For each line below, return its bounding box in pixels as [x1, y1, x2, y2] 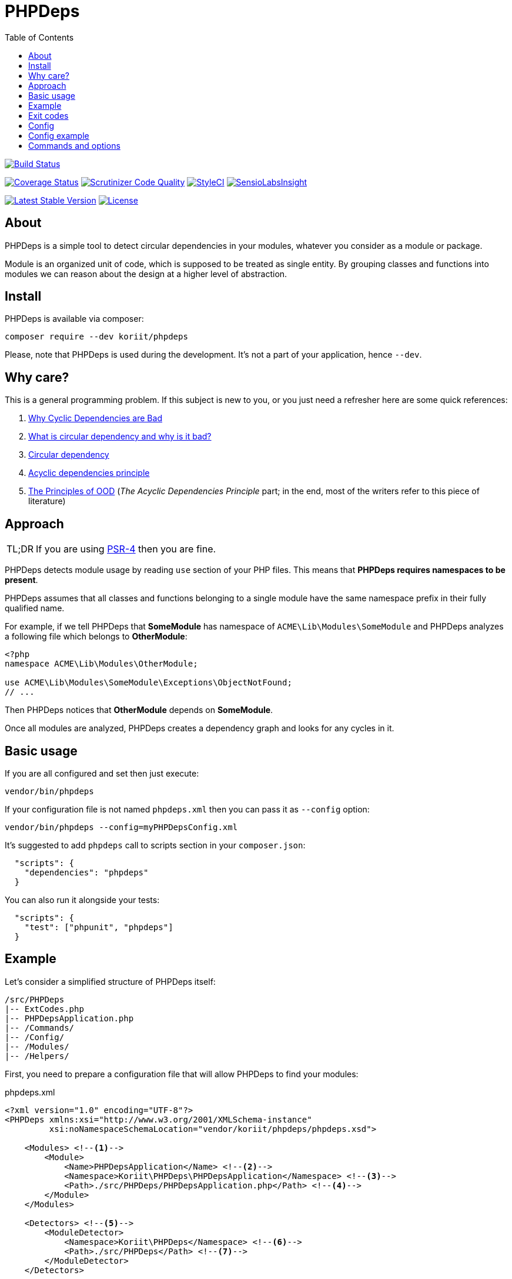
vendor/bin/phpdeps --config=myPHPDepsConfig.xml [5, 822, 238, 832]
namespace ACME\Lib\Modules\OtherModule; [5, 659, 198, 669]
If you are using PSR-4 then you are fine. [36, 543, 216, 555]
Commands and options [28, 140, 121, 151]
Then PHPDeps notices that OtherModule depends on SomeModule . [5, 705, 273, 715]
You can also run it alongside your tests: [5, 894, 160, 905]
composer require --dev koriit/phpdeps [5, 332, 188, 342]
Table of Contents [5, 32, 74, 42]
